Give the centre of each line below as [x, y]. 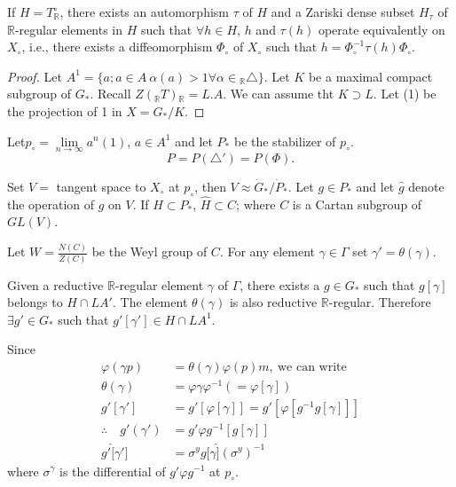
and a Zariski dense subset [343, 12]
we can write [312, 367]
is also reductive [273, 302]
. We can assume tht [279, 94]
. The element [150, 302]
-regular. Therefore [380, 302]
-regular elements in [69, 29]
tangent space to [101, 186]
